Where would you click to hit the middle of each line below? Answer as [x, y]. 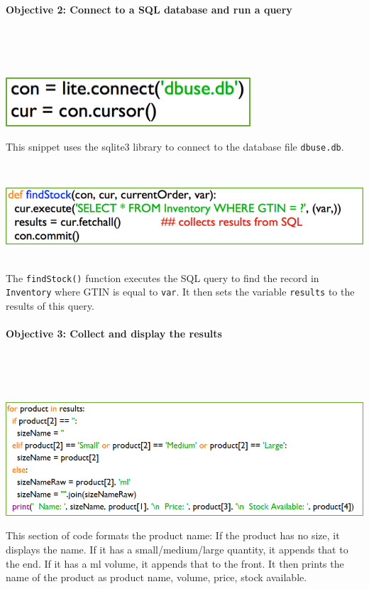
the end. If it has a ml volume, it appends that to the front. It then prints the [175, 563]
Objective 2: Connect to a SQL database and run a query [149, 9]
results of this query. [50, 306]
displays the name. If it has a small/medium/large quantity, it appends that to [177, 550]
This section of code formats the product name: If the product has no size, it [173, 535]
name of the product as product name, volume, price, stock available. [156, 577]
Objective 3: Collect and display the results [114, 334]
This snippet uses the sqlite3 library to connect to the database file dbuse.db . [175, 146]
